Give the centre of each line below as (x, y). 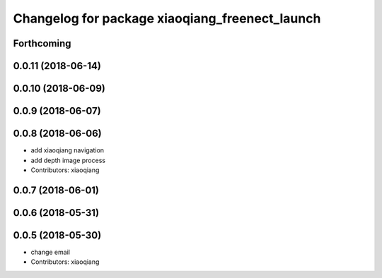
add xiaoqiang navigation (68, 150)
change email (51, 252)
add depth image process (68, 160)
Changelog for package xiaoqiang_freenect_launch (167, 18)
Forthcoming (42, 43)
